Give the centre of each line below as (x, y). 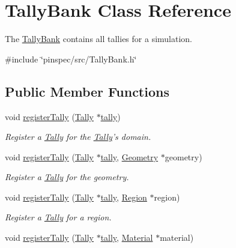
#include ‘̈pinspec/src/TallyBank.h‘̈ (71, 59)
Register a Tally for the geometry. (67, 177)
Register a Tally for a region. (58, 217)
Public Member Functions (87, 91)
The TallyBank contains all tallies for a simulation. (98, 39)
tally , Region (124, 197)
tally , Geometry (129, 156)
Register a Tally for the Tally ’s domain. (78, 137)
